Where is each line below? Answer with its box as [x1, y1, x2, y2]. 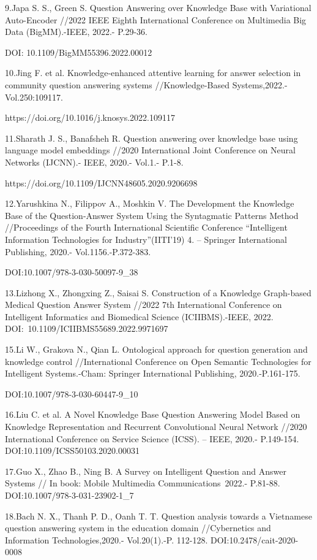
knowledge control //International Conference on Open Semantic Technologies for [5, 355, 311, 367]
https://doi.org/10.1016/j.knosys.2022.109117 [5, 111, 175, 124]
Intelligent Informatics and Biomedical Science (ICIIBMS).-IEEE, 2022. [5, 310, 274, 323]
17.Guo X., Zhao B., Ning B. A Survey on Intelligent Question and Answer [5, 464, 287, 477]
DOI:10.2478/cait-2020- [210, 533, 299, 546]
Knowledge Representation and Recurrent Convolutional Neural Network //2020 [5, 420, 307, 433]
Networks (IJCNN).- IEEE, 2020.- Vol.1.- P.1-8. [5, 155, 184, 168]
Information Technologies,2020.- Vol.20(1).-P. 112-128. [5, 533, 208, 546]
